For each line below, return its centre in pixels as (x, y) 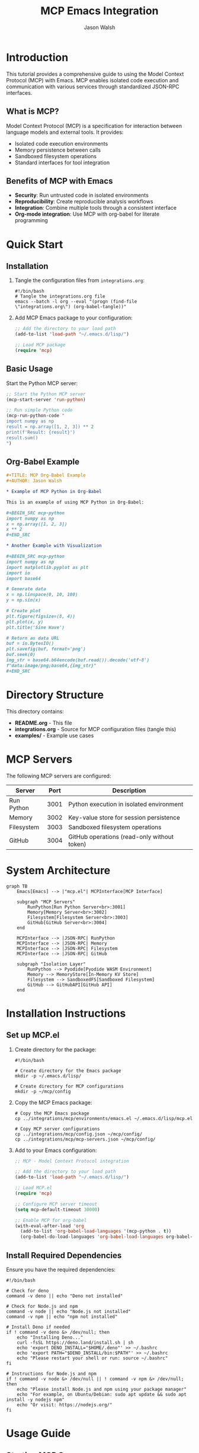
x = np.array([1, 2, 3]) (37, 524)
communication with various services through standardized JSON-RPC (93, 87)
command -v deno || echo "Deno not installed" (65, 1296)
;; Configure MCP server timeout (56, 1204)
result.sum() (22, 438)
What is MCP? (33, 112)
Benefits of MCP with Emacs (60, 181)
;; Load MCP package (40, 345)
